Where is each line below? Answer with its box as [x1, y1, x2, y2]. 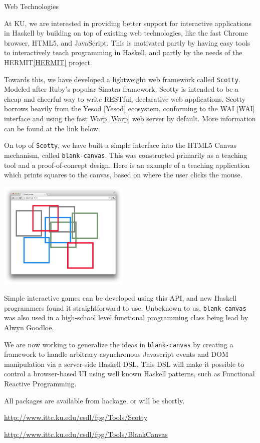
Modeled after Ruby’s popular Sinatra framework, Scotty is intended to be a [4, 84, 239, 94]
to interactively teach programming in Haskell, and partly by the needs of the [4, 47, 242, 58]
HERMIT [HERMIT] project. [4, 57, 92, 67]
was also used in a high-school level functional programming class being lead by [4, 312, 248, 323]
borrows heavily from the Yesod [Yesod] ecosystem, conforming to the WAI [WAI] [4, 103, 255, 114]
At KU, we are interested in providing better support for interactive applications [4, 18, 252, 28]
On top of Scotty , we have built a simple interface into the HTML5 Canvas [4, 140, 237, 150]
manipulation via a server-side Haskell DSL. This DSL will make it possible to [4, 358, 244, 369]
